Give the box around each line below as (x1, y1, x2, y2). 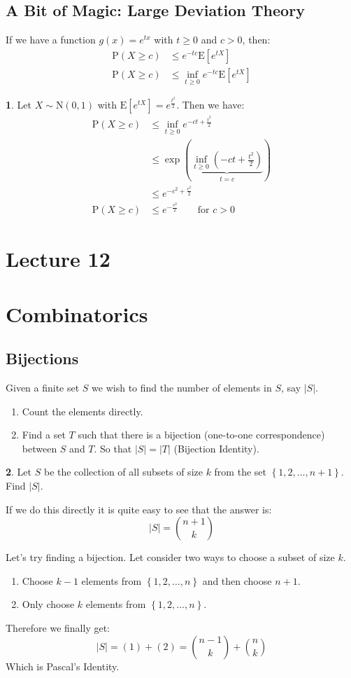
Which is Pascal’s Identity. (6, 658, 120, 673)
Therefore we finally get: (6, 621, 110, 635)
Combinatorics (6, 299, 148, 328)
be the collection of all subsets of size (43, 464, 203, 479)
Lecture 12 (6, 244, 110, 273)
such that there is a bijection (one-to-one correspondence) (78, 427, 325, 442)
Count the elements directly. (22, 403, 143, 418)
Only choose (22, 597, 75, 611)
